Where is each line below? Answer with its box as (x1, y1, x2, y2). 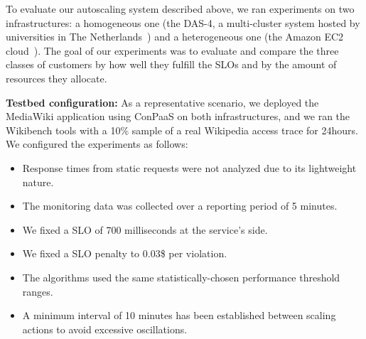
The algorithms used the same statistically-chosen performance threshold (22, 269, 340, 284)
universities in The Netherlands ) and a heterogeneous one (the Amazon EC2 (6, 29, 344, 44)
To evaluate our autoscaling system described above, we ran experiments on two (6, 1, 355, 16)
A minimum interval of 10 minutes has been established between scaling (22, 308, 336, 323)
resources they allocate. (6, 70, 107, 85)
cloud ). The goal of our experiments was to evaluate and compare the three (6, 43, 339, 58)
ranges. (22, 284, 53, 298)
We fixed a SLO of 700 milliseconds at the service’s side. (22, 222, 268, 237)
